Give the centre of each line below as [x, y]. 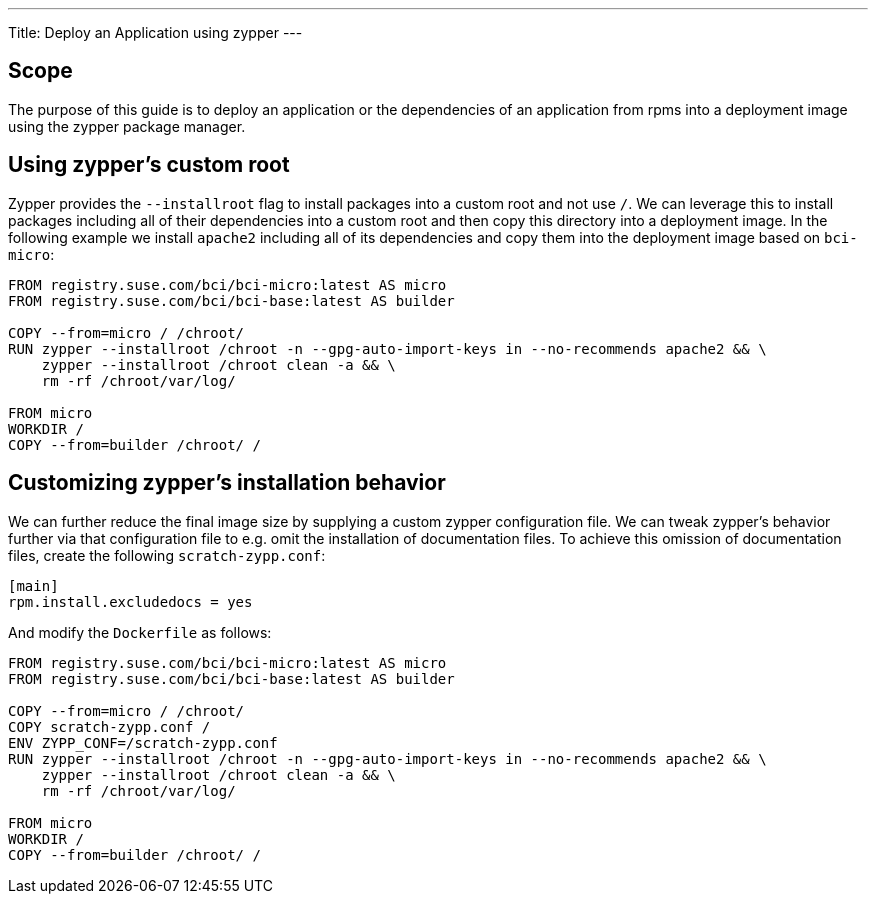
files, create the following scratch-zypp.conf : [167, 555]
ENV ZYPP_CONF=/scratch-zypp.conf [143, 742]
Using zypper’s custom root [149, 165]
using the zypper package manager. [127, 126]
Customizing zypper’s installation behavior [227, 483]
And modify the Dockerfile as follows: [140, 632]
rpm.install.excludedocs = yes [130, 601]
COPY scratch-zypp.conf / [109, 726]
